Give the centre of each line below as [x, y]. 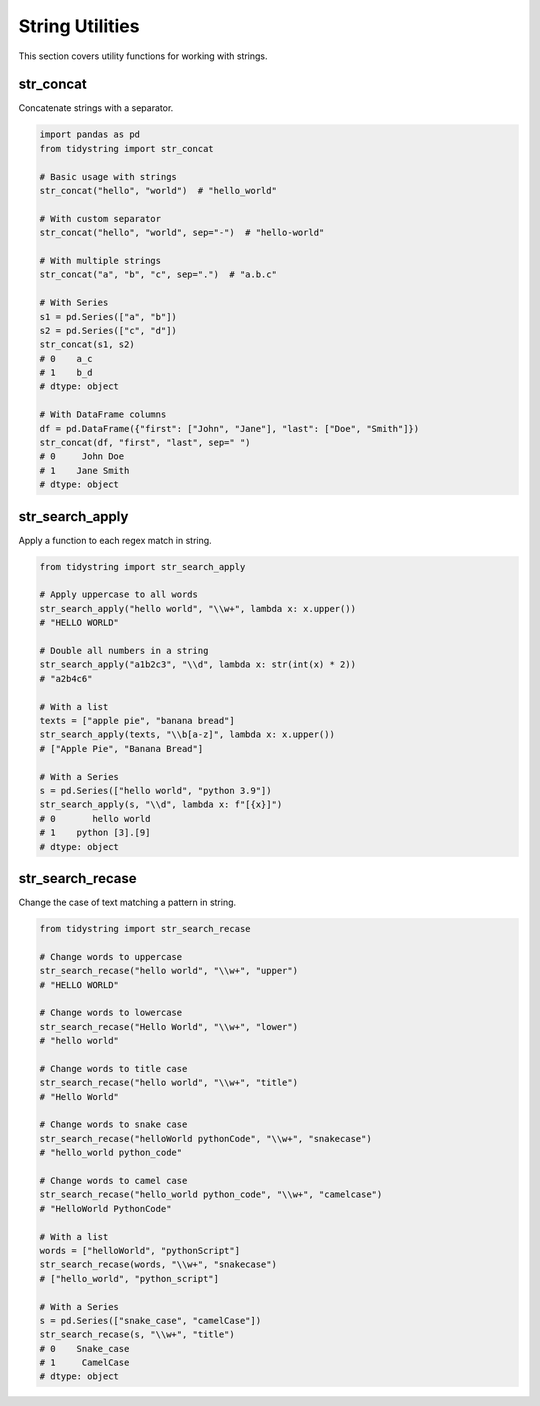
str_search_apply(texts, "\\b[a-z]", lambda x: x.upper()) [187, 734]
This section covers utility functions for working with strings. [143, 56]
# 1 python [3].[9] [95, 833]
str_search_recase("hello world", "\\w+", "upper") [169, 971]
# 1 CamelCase [84, 1363]
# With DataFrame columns [103, 414]
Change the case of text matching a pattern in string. [127, 902]
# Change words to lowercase [111, 1013]
